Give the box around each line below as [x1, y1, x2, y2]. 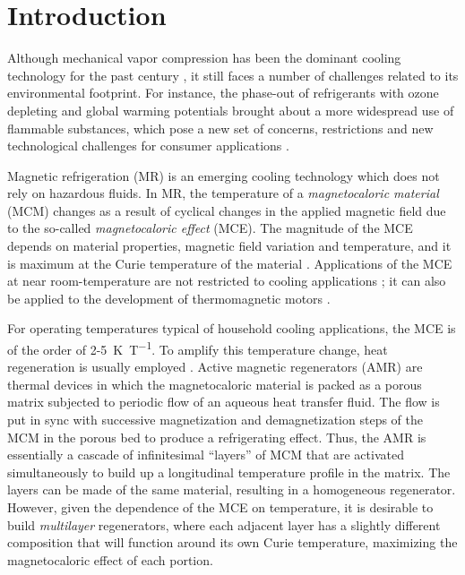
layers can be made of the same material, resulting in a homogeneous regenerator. [7, 480, 456, 499]
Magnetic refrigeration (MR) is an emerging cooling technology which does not [7, 166, 440, 185]
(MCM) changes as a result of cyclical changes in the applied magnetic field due [7, 201, 446, 219]
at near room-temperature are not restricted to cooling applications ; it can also [7, 271, 446, 290]
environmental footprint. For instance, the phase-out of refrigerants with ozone [7, 83, 439, 102]
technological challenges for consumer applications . [7, 136, 289, 155]
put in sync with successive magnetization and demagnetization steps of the [7, 410, 423, 429]
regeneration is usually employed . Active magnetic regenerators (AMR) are [7, 357, 423, 376]
